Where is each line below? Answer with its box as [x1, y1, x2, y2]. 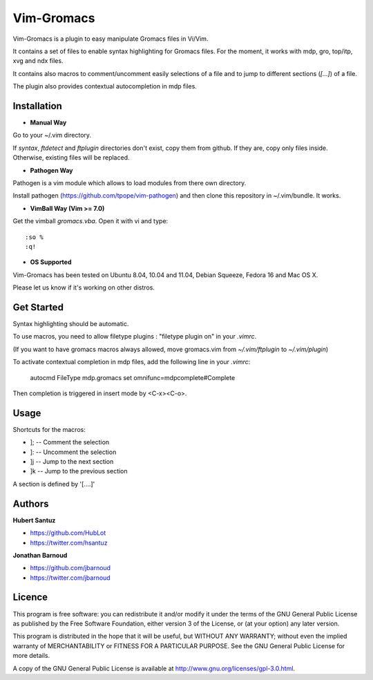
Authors [12, 498, 49, 509]
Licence [12, 592, 48, 603]
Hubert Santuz [12, 516, 56, 525]
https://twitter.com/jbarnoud [30, 574, 111, 582]
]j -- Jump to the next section [30, 457, 114, 466]
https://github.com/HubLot [30, 529, 106, 537]
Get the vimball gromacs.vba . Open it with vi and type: [12, 217, 169, 225]
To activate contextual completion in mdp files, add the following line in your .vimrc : [12, 358, 251, 366]
